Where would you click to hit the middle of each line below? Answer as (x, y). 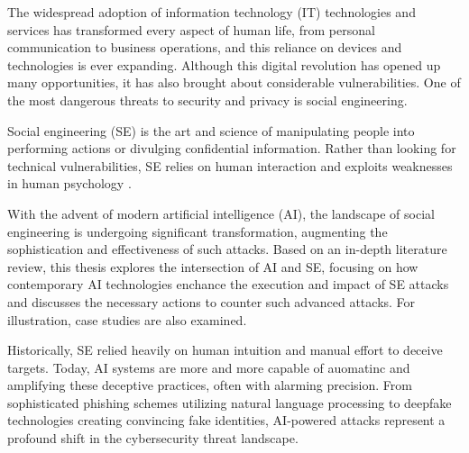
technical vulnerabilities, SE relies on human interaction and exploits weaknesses (230, 165)
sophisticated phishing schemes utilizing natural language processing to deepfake (230, 402)
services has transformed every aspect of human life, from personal (191, 29)
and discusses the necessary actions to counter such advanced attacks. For (212, 301)
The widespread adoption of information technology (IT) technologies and (212, 12)
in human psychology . (69, 183)
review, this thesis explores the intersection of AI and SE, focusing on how (213, 266)
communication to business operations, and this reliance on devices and (205, 47)
